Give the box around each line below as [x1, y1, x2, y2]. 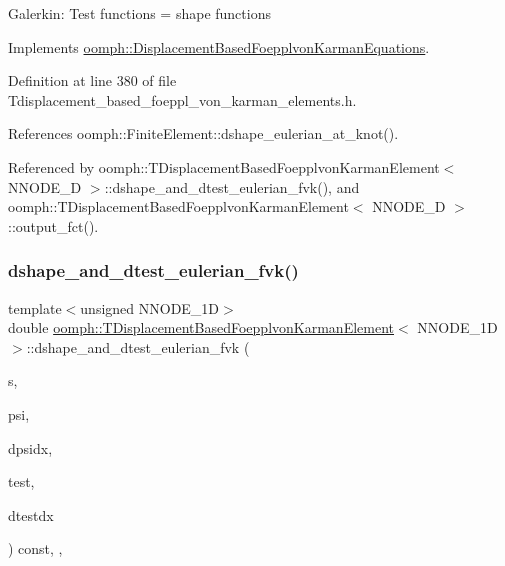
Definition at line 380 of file [8, 70, 177, 91]
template [8, 297, 62, 318]
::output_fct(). [8, 215, 99, 236]
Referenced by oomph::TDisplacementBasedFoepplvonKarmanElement [8, 156, 440, 177]
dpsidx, [8, 437, 53, 458]
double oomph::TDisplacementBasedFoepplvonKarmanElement [8, 317, 395, 338]
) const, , [8, 538, 63, 559]
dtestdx [8, 504, 54, 525]
